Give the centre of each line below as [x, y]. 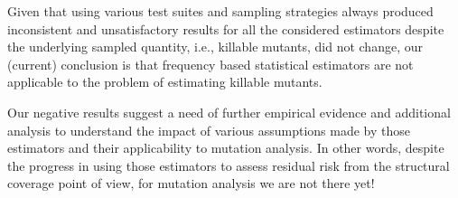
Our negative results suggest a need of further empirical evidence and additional [229, 112]
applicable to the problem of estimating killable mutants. [165, 82]
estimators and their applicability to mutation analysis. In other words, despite [226, 148]
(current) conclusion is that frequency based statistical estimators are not [210, 64]
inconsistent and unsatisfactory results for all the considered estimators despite [226, 28]
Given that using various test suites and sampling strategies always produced [220, 11]
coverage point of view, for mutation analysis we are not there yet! [191, 183]
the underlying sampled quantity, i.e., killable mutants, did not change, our [215, 47]
